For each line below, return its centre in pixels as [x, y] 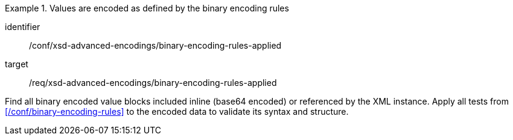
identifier [23, 27]
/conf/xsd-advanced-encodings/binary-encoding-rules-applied [155, 45]
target [17, 64]
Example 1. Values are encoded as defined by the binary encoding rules [147, 8]
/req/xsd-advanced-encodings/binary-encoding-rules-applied [153, 83]
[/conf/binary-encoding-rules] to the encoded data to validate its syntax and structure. [177, 111]
